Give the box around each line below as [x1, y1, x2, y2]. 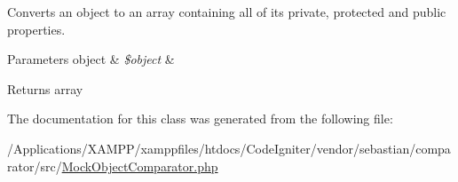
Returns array [7, 79, 83, 98]
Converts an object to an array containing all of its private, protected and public [7, 3, 446, 20]
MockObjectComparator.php [61, 156, 218, 175]
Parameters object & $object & [7, 50, 175, 68]
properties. [7, 20, 66, 38]
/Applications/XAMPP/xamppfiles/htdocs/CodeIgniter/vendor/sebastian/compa [7, 138, 451, 157]
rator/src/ [7, 156, 62, 175]
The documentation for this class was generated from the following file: [7, 109, 393, 128]
